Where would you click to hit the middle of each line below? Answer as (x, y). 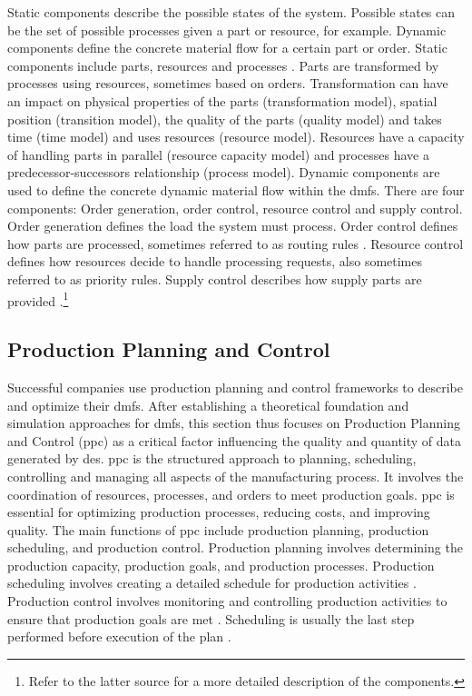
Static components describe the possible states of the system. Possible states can (231, 12)
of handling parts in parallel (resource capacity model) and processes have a (218, 154)
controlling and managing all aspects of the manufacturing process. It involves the (236, 476)
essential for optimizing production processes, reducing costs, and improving (219, 512)
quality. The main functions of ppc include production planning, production (218, 529)
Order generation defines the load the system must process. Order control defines (233, 226)
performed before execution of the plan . (119, 636)
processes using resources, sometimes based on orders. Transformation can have (228, 83)
